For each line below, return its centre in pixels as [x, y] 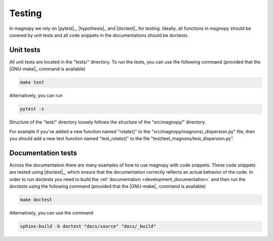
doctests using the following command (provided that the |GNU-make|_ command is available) [107, 186]
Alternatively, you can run [36, 96]
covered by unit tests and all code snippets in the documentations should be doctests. [99, 35]
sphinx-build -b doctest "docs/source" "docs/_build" [88, 226]
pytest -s [32, 109]
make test [32, 83]
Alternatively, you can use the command [51, 213]
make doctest [36, 200]
